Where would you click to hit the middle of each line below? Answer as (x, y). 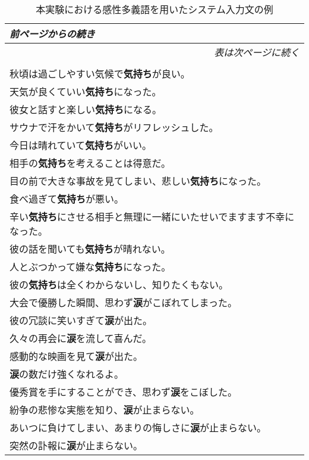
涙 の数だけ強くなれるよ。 (67, 374)
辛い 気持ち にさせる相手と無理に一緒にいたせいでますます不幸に (152, 217)
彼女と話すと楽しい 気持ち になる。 (86, 109)
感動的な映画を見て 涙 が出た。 (76, 356)
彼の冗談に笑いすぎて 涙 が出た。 (81, 320)
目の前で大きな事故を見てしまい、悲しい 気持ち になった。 (138, 181)
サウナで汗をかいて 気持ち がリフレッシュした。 (114, 127)
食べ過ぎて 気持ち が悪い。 (67, 199)
